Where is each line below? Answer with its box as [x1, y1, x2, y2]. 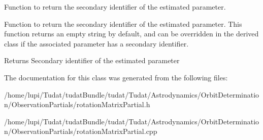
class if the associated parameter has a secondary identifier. [4, 38, 189, 49]
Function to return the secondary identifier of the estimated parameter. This [4, 18, 242, 29]
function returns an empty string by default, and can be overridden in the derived [4, 28, 259, 39]
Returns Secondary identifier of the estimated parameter [4, 55, 180, 66]
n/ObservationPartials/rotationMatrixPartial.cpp [4, 126, 157, 136]
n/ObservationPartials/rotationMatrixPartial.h [4, 99, 150, 110]
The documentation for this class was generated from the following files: [4, 72, 228, 82]
